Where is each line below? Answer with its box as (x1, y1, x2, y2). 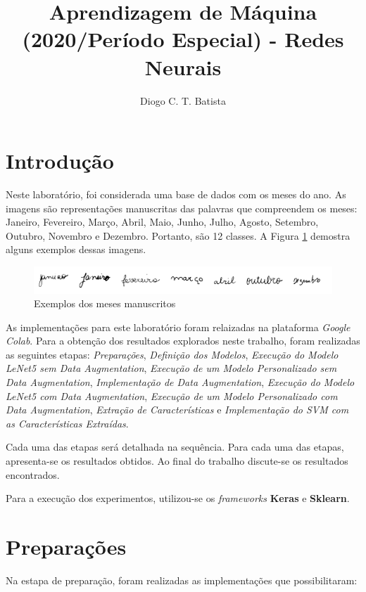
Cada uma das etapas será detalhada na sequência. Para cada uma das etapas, (6, 439, 344, 454)
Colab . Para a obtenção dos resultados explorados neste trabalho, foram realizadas (6, 333, 360, 348)
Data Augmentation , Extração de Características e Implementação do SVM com (6, 402, 349, 417)
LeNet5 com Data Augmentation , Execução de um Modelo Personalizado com (6, 388, 338, 403)
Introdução (6, 146, 114, 175)
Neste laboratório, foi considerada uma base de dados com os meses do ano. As (6, 187, 346, 202)
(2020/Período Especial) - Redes (22, 25, 344, 53)
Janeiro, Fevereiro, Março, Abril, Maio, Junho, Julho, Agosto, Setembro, (6, 214, 319, 229)
